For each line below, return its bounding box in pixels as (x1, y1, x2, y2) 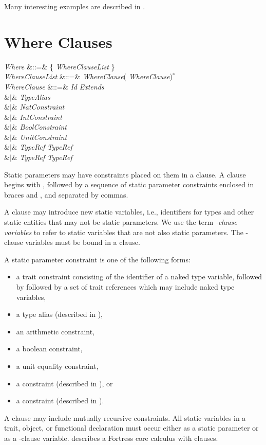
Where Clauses (4, 31, 112, 52)
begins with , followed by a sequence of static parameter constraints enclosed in (4, 179, 254, 190)
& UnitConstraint (11, 131, 67, 142)
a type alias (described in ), (16, 309, 103, 319)
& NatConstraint (11, 101, 65, 112)
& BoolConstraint (11, 121, 67, 132)
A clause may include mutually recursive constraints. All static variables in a (4, 412, 246, 423)
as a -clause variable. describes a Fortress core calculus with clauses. (4, 432, 218, 443)
